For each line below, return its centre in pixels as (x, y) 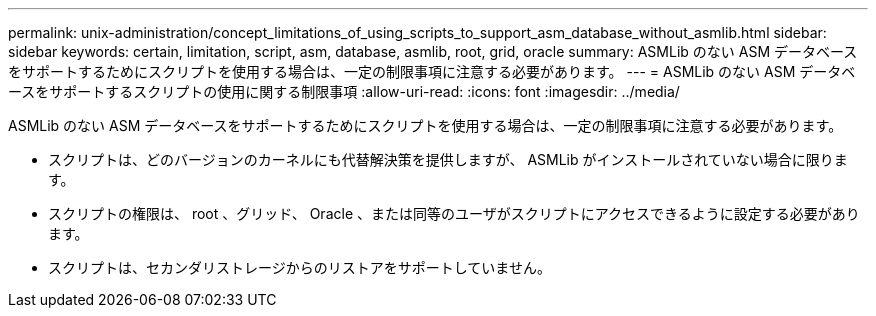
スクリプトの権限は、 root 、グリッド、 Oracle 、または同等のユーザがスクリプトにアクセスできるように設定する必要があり (454, 213)
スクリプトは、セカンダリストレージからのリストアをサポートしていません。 (299, 267)
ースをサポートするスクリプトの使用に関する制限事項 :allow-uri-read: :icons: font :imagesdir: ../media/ (344, 91)
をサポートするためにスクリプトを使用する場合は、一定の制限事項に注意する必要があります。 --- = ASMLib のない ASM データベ (432, 71)
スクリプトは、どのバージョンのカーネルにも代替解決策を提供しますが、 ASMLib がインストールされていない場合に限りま (448, 159)
